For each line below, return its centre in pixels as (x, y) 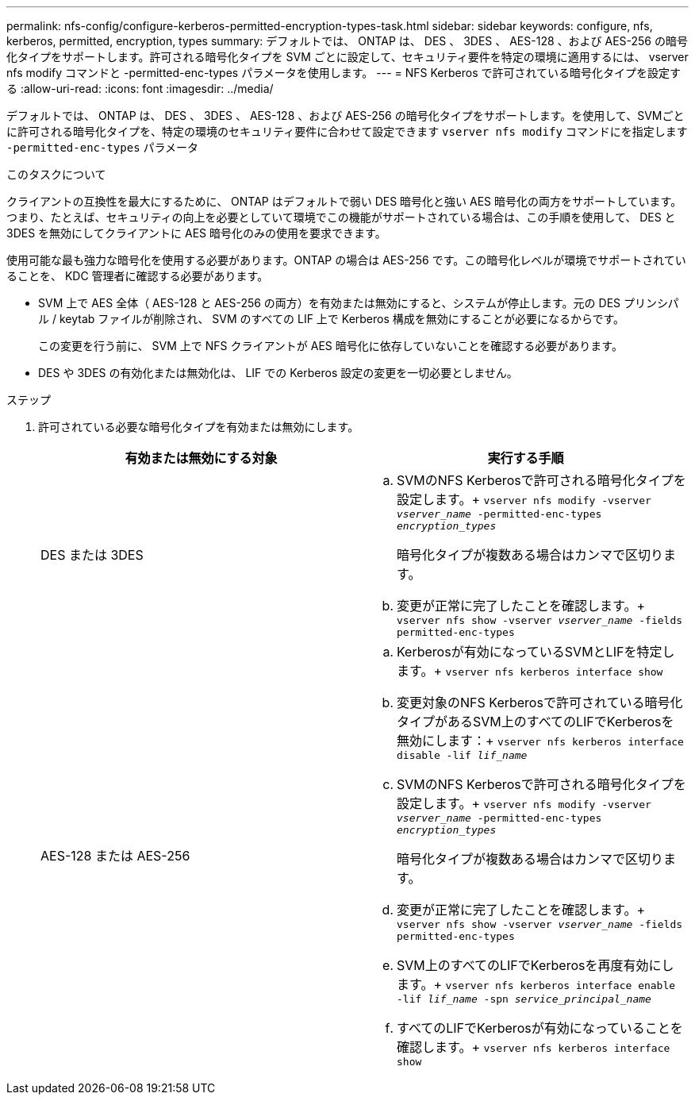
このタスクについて (56, 174)
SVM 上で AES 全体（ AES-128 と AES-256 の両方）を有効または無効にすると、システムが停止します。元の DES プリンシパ (359, 303)
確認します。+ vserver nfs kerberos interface (534, 1047)
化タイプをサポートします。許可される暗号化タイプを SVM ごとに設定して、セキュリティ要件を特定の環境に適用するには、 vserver (347, 57)
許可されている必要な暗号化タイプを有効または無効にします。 (199, 427)
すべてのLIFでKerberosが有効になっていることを (540, 1028)
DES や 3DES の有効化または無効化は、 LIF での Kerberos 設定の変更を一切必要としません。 (278, 373)
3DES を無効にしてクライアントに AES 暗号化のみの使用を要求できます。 (196, 233)
